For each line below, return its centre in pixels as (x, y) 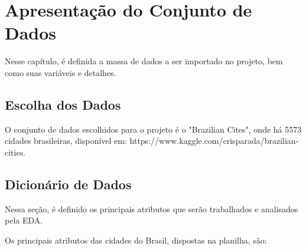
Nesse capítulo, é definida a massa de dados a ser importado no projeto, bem (144, 61)
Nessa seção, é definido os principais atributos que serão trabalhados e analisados (152, 208)
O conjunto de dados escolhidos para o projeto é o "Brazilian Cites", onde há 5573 (153, 129)
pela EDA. (24, 220)
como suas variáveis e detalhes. (61, 72)
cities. (15, 152)
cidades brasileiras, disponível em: (66, 141)
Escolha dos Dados (63, 104)
